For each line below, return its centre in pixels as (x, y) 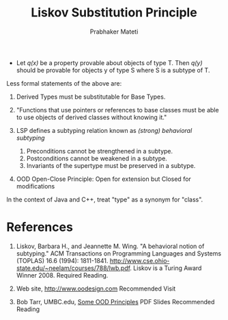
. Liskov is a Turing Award (166, 268)
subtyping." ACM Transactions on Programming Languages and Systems (119, 253)
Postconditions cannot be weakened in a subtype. (97, 158)
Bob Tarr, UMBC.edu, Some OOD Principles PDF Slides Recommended (115, 301)
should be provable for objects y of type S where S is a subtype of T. (113, 70)
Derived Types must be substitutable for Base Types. (91, 97)
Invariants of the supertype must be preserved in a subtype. (111, 165)
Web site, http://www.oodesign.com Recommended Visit (96, 288)
